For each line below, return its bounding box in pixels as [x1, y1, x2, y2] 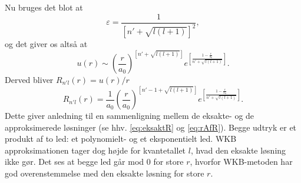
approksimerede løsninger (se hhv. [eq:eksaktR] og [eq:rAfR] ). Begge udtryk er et [5, 121, 297, 133]
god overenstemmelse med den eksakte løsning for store [5, 167, 204, 179]
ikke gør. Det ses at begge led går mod [5, 155, 144, 168]
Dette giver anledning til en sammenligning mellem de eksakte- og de [5, 109, 254, 122]
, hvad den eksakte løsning [190, 144, 286, 156]
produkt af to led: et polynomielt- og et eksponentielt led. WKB [5, 132, 237, 145]
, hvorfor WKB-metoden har [190, 155, 293, 168]
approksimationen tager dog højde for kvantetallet [5, 144, 186, 156]
